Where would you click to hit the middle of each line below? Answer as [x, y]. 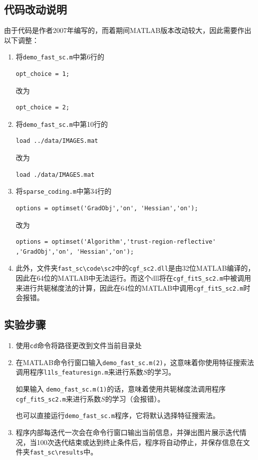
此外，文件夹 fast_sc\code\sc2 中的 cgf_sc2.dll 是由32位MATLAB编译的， [135, 268]
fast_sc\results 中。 [64, 452]
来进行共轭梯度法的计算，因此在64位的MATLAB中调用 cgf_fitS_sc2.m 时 [133, 287]
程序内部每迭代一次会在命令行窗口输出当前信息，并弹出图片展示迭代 [128, 432]
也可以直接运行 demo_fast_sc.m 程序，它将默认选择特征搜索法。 [118, 415]
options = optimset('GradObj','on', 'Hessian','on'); [107, 208]
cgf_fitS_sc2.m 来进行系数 [58, 398]
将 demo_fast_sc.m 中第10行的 [62, 124]
